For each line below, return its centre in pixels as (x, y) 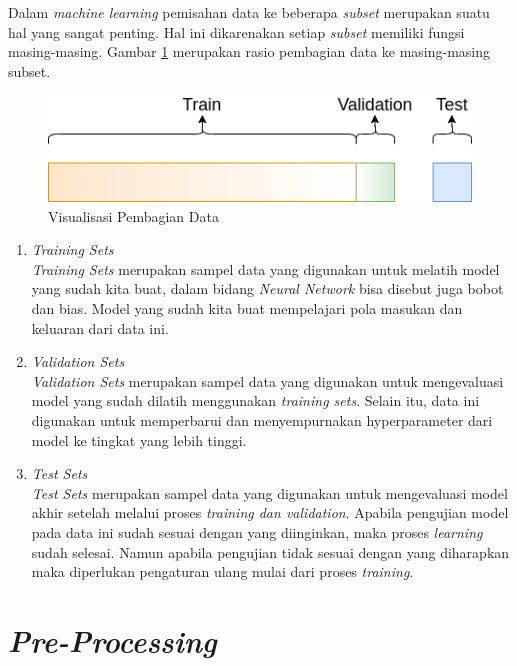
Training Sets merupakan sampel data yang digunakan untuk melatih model (265, 268)
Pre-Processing (112, 640)
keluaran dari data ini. (100, 327)
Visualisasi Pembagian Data (133, 215)
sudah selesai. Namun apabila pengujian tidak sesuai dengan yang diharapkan (270, 551)
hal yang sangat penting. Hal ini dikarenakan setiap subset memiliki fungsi (236, 31)
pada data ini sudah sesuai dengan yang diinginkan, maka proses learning (257, 532)
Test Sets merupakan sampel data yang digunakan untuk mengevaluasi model (269, 492)
